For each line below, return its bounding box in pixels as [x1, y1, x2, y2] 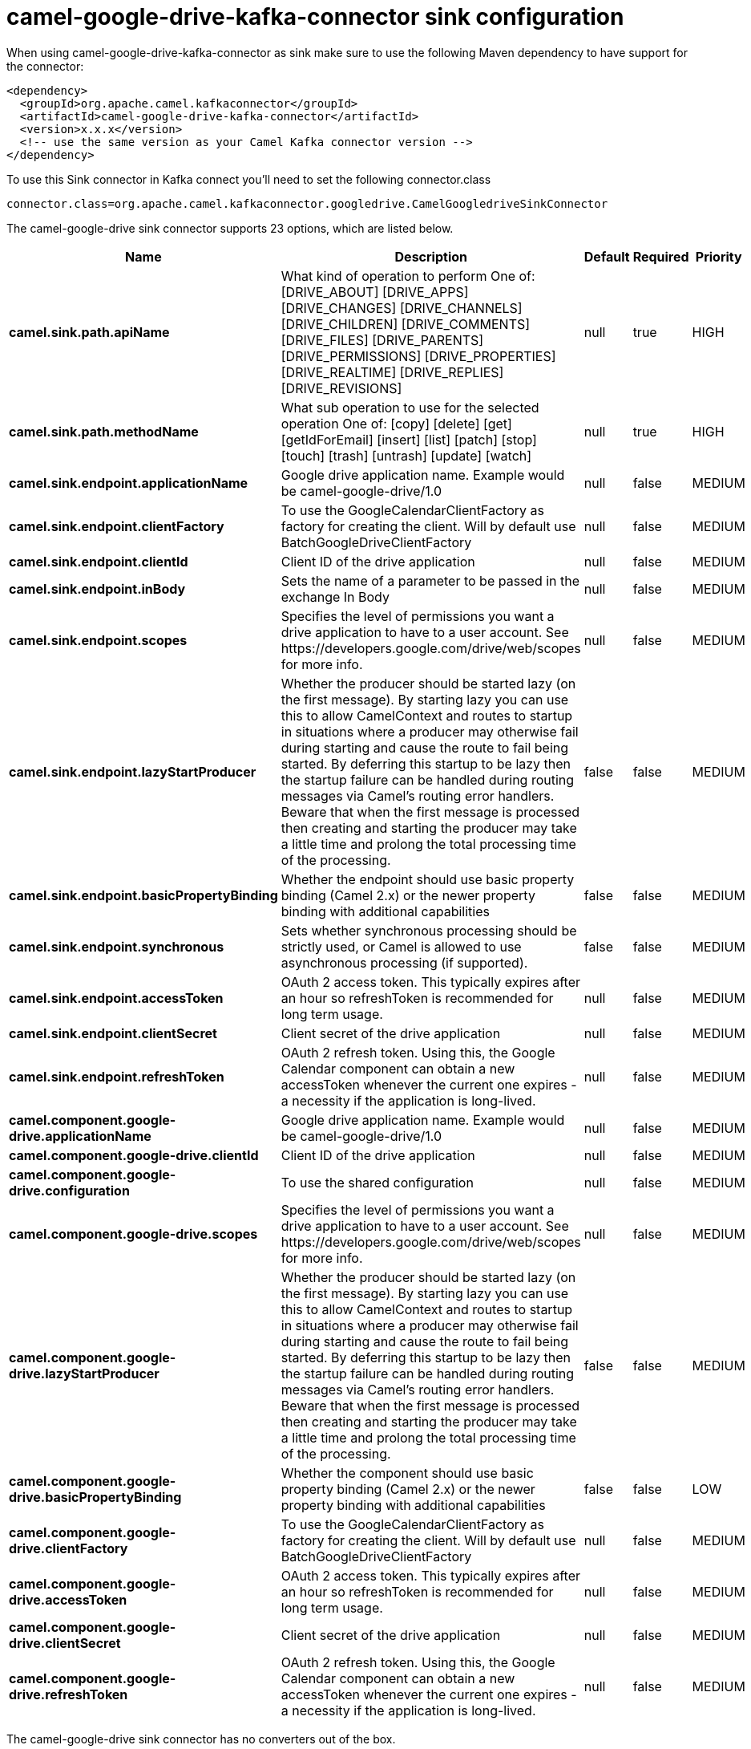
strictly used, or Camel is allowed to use [281, 938, 522, 955]
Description [394, 248, 467, 265]
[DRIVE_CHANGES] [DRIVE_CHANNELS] [281, 299, 523, 316]
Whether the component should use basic [281, 1464, 534, 1481]
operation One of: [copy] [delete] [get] [281, 415, 512, 432]
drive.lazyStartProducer [9, 1365, 159, 1382]
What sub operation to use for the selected [281, 399, 539, 416]
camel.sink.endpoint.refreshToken [9, 1068, 224, 1085]
